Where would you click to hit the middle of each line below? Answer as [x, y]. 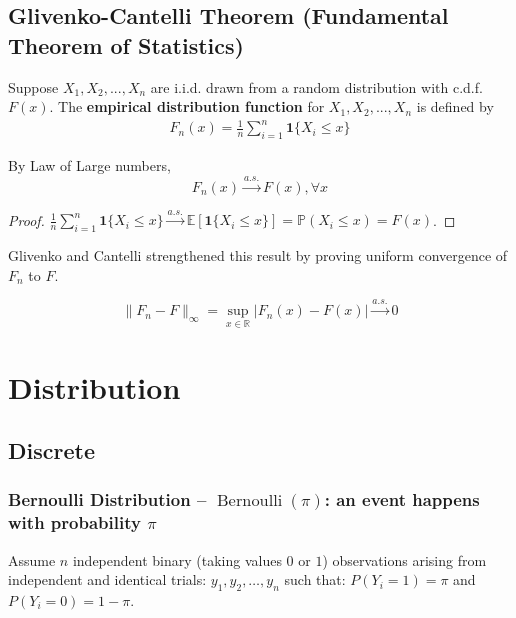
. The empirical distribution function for [187, 106]
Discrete [51, 450]
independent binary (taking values [177, 559]
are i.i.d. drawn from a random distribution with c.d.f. [316, 86]
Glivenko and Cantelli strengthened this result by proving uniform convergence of [258, 255]
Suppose [33, 86]
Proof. [26, 219]
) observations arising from [404, 559]
